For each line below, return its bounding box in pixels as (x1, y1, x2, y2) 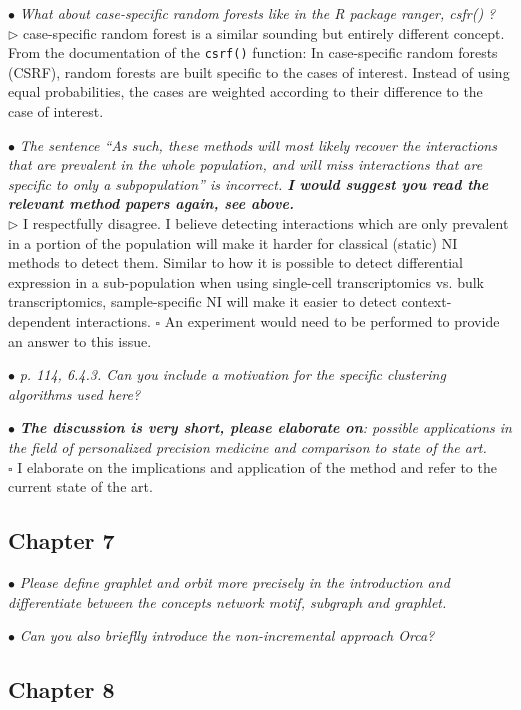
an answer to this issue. (8, 330, 152, 351)
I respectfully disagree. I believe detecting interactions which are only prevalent (23, 213, 509, 233)
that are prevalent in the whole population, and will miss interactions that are (8, 154, 483, 175)
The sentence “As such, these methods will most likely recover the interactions (19, 134, 497, 155)
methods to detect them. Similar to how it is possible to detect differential (8, 252, 463, 273)
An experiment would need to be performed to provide (164, 310, 500, 331)
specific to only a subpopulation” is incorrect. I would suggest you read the (8, 173, 489, 194)
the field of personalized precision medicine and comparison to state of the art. (8, 436, 487, 457)
